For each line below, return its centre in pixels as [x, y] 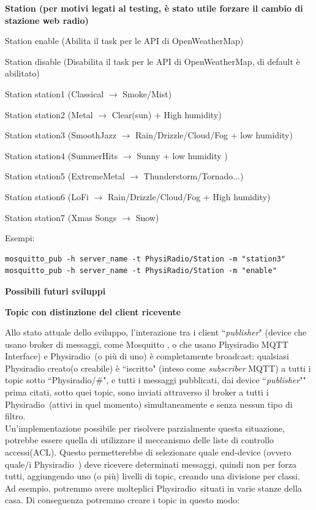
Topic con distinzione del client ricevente [93, 311]
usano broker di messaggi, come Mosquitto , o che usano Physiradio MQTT [147, 344]
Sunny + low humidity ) [182, 155]
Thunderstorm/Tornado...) [194, 176]
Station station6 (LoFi [47, 196]
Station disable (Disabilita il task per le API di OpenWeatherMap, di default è [152, 61]
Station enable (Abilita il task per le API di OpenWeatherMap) [124, 41]
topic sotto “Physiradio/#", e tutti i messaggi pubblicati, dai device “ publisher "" [156, 380]
